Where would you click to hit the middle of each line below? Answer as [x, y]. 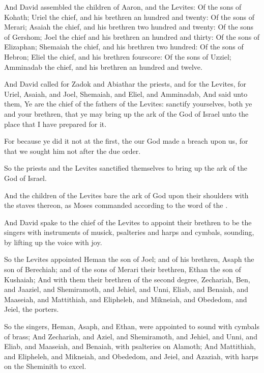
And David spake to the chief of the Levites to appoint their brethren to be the [128, 222]
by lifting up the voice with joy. [53, 242]
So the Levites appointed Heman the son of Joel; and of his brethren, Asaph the [129, 259]
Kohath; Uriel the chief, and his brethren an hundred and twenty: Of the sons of [129, 17]
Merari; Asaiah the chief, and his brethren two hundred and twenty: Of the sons [129, 27]
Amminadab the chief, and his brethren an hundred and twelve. [103, 66]
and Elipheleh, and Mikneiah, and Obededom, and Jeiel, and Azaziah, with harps [131, 356]
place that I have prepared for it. [55, 124]
